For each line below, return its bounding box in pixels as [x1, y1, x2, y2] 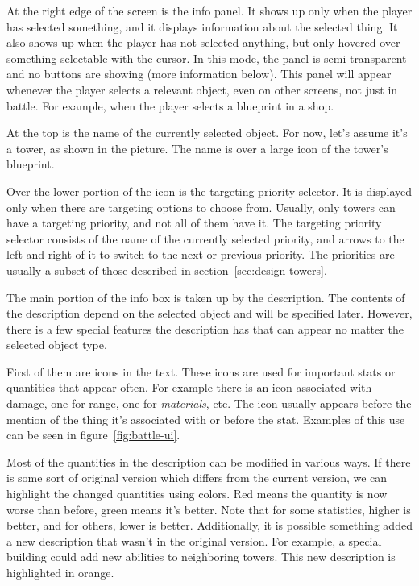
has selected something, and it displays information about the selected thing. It [6, 18, 398, 35]
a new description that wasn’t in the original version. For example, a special [6, 532, 382, 549]
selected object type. [6, 336, 107, 353]
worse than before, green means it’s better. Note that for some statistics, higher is [6, 501, 411, 517]
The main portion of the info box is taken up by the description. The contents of [6, 289, 405, 305]
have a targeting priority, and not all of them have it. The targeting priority [6, 214, 382, 231]
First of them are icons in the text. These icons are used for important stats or [6, 363, 396, 380]
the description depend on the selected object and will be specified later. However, [6, 305, 413, 322]
